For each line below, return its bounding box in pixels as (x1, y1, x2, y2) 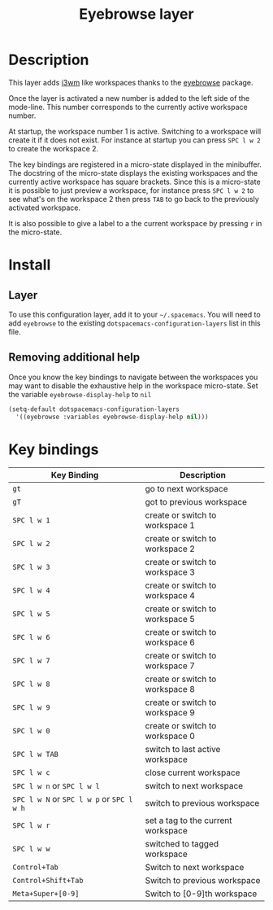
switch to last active (145, 744, 221, 755)
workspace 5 (145, 614, 195, 625)
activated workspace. (8, 203, 81, 212)
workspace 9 (145, 707, 195, 719)
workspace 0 (145, 730, 195, 742)
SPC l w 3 (12, 562, 50, 572)
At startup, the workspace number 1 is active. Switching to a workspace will (8, 126, 262, 136)
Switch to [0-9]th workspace (145, 888, 258, 899)
